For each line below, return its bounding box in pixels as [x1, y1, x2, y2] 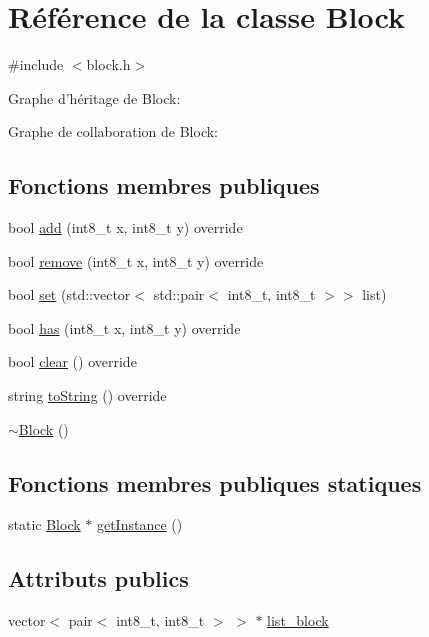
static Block [8, 514, 81, 535]
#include [8, 54, 64, 75]
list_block [267, 610, 329, 631]
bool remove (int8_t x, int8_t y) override [8, 250, 264, 271]
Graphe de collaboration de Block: [8, 121, 218, 142]
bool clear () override [8, 351, 137, 372]
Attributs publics [8, 563, 189, 594]
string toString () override [8, 385, 167, 406]
